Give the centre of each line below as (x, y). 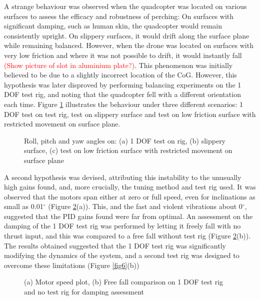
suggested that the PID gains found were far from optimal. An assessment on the (128, 216)
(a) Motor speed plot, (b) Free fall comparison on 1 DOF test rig (124, 282)
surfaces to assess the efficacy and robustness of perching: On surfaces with (119, 16)
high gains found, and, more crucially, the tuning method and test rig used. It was (130, 187)
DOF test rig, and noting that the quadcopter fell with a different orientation (122, 94)
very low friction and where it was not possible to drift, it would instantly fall (123, 55)
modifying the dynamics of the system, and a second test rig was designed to (122, 255)
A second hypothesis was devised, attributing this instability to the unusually (123, 177)
